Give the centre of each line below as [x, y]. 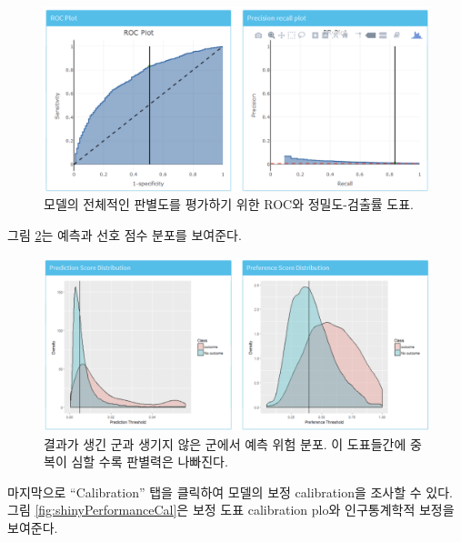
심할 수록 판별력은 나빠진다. [150, 462]
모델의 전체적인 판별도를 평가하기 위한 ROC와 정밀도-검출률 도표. [229, 204]
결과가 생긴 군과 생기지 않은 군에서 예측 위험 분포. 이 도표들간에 [225, 443]
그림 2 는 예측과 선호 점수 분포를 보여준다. [125, 235]
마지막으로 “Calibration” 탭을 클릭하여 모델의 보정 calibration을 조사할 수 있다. [230, 492]
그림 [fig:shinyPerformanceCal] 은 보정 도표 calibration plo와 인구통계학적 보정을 [231, 510]
